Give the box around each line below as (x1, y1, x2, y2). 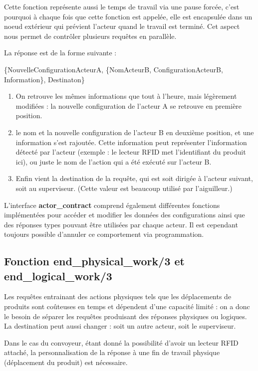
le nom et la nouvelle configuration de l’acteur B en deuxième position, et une (15, 127, 254, 137)
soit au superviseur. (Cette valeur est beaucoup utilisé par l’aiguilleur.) (15, 183, 233, 193)
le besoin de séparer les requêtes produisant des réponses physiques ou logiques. (4, 311, 247, 321)
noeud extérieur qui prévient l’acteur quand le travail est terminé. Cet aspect (4, 21, 240, 31)
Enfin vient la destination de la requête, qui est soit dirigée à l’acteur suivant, (15, 173, 253, 184)
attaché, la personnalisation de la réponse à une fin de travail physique (4, 347, 220, 358)
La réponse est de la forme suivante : (4, 47, 117, 58)
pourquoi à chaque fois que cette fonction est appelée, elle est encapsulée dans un (4, 11, 253, 21)
